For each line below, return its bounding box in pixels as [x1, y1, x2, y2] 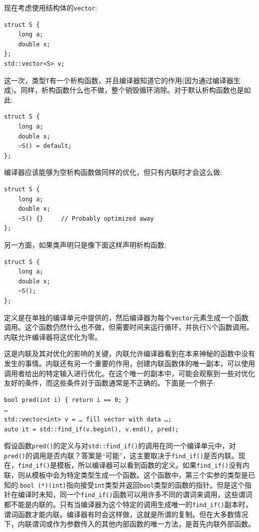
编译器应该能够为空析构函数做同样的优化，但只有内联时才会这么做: [4, 167, 222, 177]
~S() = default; [18, 142, 72, 150]
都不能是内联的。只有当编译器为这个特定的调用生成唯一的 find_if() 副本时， [4, 499, 253, 510]
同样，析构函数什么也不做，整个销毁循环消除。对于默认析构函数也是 [20, 85, 244, 95]
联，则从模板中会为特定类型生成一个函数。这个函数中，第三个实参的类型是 [4, 470, 248, 480]
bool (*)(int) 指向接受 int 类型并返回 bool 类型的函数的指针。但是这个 [19, 479, 245, 490]
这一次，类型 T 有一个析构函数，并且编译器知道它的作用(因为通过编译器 [4, 75, 234, 85]
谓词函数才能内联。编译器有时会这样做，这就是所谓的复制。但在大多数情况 [4, 509, 248, 519]
